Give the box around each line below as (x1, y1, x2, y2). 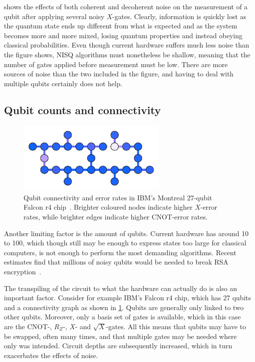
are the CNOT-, (4, 321, 52, 331)
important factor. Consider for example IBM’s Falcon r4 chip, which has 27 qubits (4, 292, 251, 303)
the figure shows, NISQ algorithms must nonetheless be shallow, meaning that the (4, 49, 251, 59)
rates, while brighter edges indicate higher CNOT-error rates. (24, 211, 208, 221)
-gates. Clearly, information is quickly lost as (112, 11, 247, 21)
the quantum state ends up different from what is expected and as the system (4, 21, 237, 31)
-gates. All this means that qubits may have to (106, 321, 246, 331)
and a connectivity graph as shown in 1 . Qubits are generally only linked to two (4, 302, 244, 312)
